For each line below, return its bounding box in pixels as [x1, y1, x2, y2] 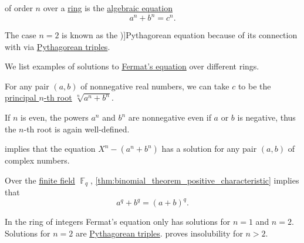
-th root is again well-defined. [23, 122, 130, 135]
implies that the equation [5, 142, 96, 155]
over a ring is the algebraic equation [43, 2, 173, 14]
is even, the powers [21, 111, 89, 124]
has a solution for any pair [161, 142, 257, 155]
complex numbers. [5, 154, 70, 167]
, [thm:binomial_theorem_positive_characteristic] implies [90, 174, 299, 186]
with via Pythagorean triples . [5, 40, 110, 52]
